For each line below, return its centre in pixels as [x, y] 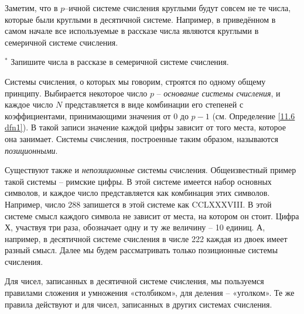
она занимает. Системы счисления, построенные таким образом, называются [141, 138]
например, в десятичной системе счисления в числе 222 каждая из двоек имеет [146, 238]
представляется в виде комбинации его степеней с [154, 104]
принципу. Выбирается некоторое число [76, 93]
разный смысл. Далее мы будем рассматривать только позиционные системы [141, 250]
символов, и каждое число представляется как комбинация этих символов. [137, 193]
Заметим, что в [31, 8]
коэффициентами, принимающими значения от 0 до [97, 115]
